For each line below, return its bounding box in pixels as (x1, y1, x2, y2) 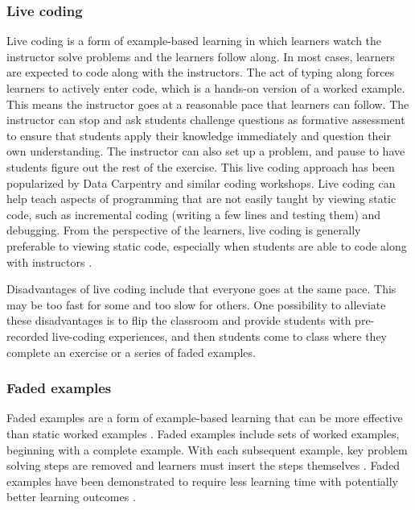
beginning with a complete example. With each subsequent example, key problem (6, 441, 408, 458)
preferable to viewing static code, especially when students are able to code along (6, 237, 407, 254)
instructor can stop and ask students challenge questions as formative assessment (6, 111, 405, 128)
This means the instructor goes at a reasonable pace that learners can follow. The (6, 95, 409, 112)
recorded (6, 327, 49, 344)
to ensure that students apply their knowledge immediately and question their (6, 126, 392, 143)
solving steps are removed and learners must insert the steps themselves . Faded (6, 457, 401, 474)
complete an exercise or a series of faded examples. (6, 343, 256, 360)
